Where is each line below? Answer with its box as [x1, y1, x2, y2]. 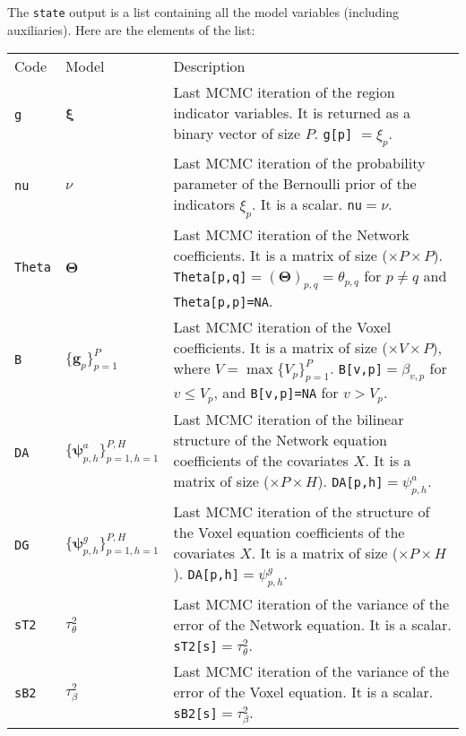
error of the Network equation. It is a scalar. [173, 614, 452, 636]
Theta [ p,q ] [173, 269, 247, 284]
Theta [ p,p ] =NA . [173, 290, 273, 311]
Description [173, 56, 246, 77]
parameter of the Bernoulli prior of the [173, 173, 417, 195]
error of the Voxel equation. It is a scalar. [173, 681, 434, 703]
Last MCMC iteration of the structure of [173, 501, 430, 523]
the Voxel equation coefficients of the [173, 522, 405, 543]
